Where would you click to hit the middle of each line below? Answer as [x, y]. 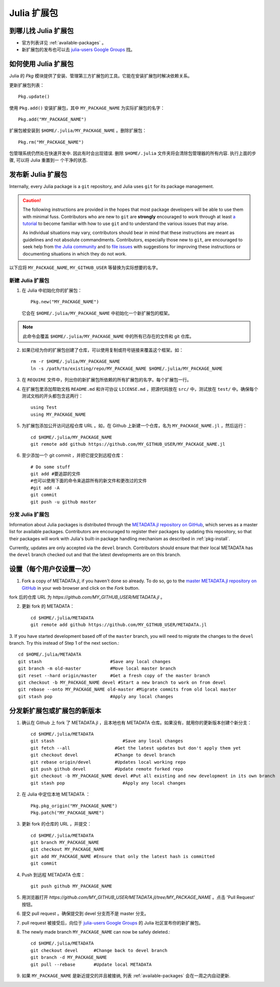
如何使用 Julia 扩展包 [41, 64]
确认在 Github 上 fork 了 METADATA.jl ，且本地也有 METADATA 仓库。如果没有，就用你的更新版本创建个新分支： [137, 723]
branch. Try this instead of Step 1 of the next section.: [64, 643]
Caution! [32, 200]
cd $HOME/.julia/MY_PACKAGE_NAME [71, 437]
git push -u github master [64, 502]
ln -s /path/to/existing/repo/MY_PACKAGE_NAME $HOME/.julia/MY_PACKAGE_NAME [127, 368]
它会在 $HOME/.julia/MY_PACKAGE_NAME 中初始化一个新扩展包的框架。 [97, 313]
